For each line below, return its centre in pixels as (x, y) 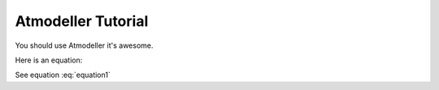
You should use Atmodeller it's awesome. (84, 45)
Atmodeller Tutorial (82, 21)
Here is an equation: (49, 60)
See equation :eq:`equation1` (63, 75)
